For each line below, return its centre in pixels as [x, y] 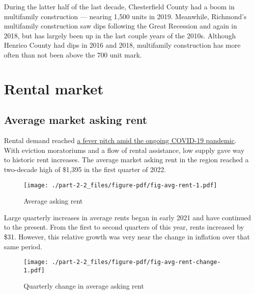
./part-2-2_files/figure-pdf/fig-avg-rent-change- [136, 262]
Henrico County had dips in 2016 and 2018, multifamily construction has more [122, 45]
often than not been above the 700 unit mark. [73, 54]
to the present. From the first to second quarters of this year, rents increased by [124, 227]
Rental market [54, 88]
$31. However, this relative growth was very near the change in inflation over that [127, 236]
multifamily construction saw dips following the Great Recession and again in [121, 26]
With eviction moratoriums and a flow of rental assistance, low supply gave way [124, 150]
